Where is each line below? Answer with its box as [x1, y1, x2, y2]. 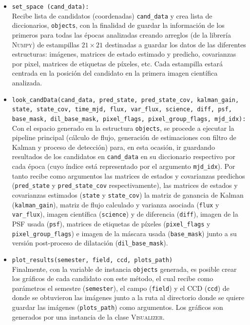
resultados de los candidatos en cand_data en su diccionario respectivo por [12, 151, 235, 162]
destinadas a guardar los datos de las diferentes [105, 39, 246, 49]
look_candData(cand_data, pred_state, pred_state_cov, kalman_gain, [12, 96, 239, 103]
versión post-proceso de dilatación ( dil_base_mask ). [12, 238, 168, 248]
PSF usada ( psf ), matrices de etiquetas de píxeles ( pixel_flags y [12, 218, 211, 228]
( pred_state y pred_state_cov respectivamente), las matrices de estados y [12, 180, 238, 190]
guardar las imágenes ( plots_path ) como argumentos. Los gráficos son [12, 302, 223, 312]
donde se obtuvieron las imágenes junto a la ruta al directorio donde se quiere [12, 292, 245, 303]
